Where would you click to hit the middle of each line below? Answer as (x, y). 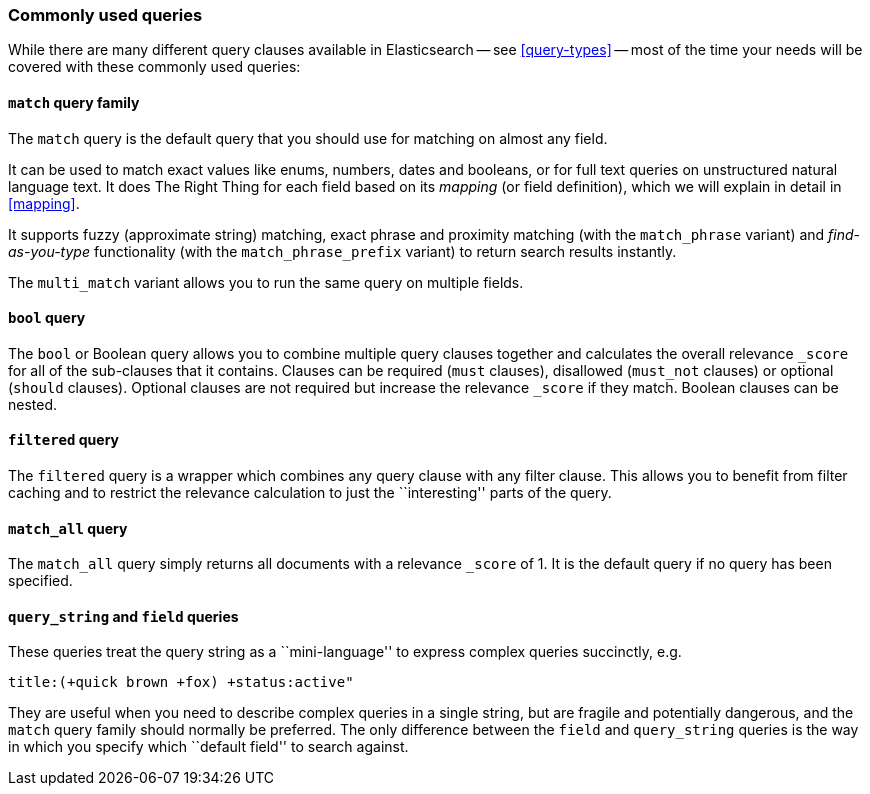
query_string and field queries (123, 616)
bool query (47, 318)
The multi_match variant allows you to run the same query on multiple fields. (266, 282)
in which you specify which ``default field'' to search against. (208, 747)
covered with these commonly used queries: (154, 67)
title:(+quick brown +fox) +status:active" (181, 682)
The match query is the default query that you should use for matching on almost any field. (308, 138)
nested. (33, 404)
